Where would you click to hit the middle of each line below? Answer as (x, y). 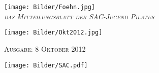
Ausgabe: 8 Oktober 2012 (45, 48)
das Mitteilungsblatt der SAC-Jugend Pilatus (79, 16)
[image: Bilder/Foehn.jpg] (50, 7)
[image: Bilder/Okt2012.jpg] (53, 33)
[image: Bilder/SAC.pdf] (46, 65)
